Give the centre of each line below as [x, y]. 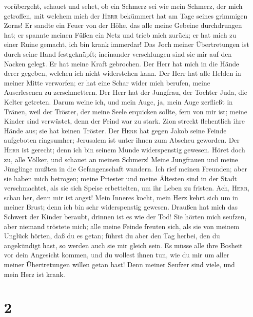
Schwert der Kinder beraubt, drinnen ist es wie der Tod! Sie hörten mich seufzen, [125, 217]
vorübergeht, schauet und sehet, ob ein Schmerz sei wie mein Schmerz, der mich [123, 6]
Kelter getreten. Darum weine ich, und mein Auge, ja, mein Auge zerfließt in [118, 101]
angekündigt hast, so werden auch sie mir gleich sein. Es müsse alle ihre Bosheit [123, 245]
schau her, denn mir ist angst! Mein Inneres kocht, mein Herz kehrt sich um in [121, 197]
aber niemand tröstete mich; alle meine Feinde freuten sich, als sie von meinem [122, 226]
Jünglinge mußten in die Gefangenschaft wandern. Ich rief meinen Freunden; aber [126, 169]
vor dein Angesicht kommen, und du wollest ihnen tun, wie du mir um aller [117, 255]
